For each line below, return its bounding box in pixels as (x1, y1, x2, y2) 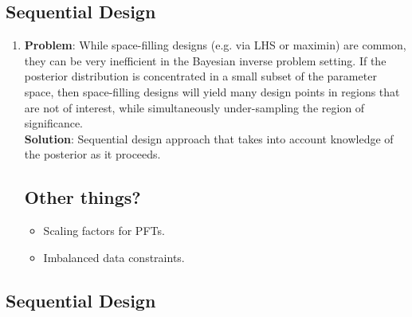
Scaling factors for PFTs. (43, 222, 165, 239)
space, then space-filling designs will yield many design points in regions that (24, 83, 400, 100)
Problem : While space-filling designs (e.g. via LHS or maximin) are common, (24, 37, 406, 53)
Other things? (24, 185, 141, 209)
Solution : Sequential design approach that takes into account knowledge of (24, 130, 394, 147)
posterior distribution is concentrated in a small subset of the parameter (24, 68, 377, 84)
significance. (24, 115, 83, 131)
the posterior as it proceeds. (24, 146, 161, 162)
